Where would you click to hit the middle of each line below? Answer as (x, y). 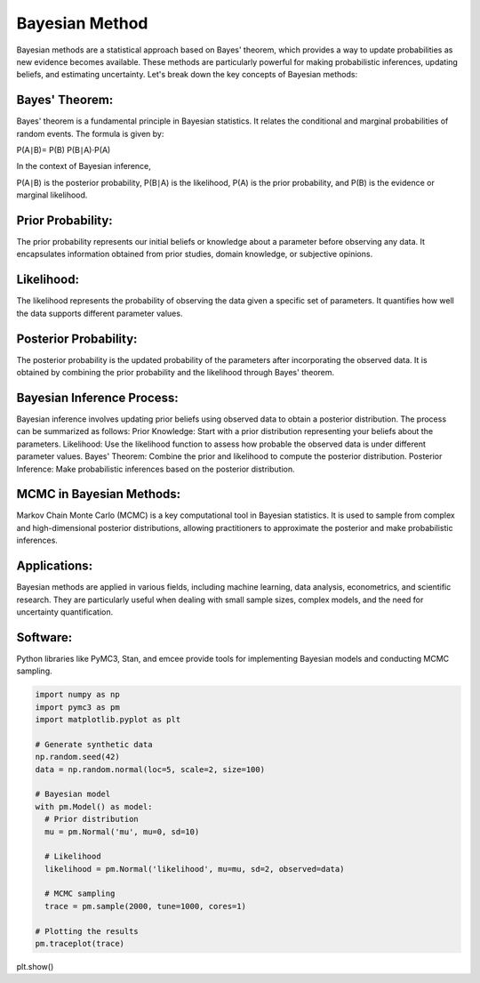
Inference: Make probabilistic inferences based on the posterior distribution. (156, 469)
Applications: (55, 566)
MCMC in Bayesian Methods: (99, 494)
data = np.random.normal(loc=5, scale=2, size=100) (150, 769)
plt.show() (35, 967)
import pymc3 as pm (77, 707)
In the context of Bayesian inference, (84, 166)
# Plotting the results (87, 931)
